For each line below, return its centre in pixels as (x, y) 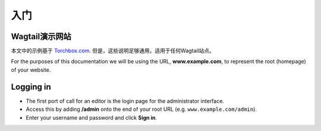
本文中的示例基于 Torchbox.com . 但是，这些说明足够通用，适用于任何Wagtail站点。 (113, 51)
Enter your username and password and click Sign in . (92, 117)
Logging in (31, 87)
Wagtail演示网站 (41, 36)
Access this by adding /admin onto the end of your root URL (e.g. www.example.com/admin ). (141, 109)
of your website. (31, 70)
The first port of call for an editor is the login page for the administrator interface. (125, 101)
